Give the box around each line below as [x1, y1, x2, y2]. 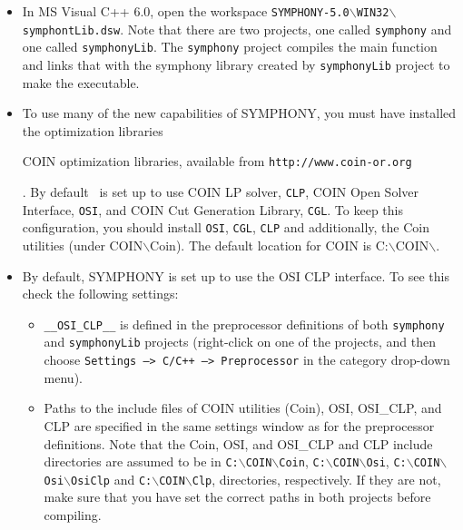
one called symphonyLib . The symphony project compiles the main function [22, 37, 438, 56]
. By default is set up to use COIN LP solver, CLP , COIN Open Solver [22, 182, 419, 201]
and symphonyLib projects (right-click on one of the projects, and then [44, 332, 436, 351]
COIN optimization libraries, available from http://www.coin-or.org [22, 152, 412, 171]
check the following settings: [22, 284, 179, 303]
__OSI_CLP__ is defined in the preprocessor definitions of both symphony [44, 314, 445, 333]
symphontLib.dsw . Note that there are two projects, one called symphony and [22, 19, 452, 38]
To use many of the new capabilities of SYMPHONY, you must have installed [22, 103, 457, 123]
